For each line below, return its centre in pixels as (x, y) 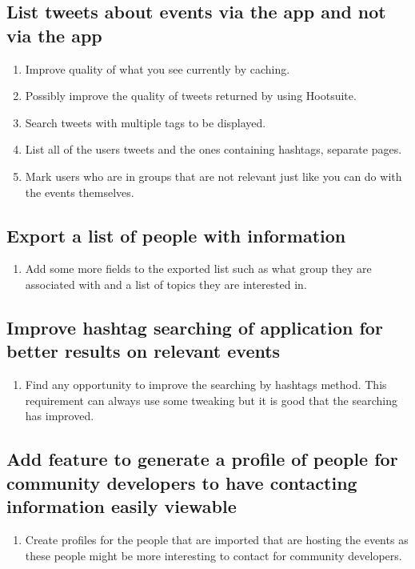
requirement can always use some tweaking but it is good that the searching (211, 400)
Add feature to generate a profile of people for (202, 459)
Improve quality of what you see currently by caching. (158, 68)
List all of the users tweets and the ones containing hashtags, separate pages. (213, 149)
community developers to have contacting (182, 482)
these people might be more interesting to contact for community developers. (213, 555)
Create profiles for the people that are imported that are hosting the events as (217, 539)
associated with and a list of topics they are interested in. (166, 284)
